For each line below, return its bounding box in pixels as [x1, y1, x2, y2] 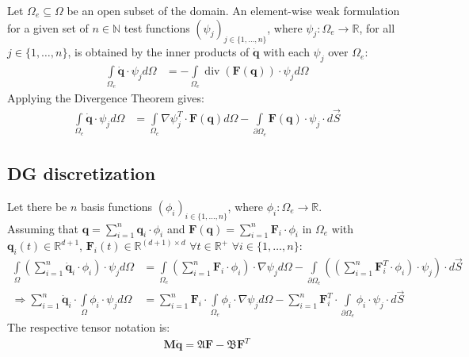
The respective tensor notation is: [7, 319, 170, 336]
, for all [359, 19, 395, 36]
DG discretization [7, 160, 156, 185]
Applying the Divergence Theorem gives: [7, 89, 204, 106]
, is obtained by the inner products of [67, 44, 250, 60]
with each [263, 44, 310, 60]
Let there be [7, 198, 67, 214]
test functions [124, 19, 190, 36]
